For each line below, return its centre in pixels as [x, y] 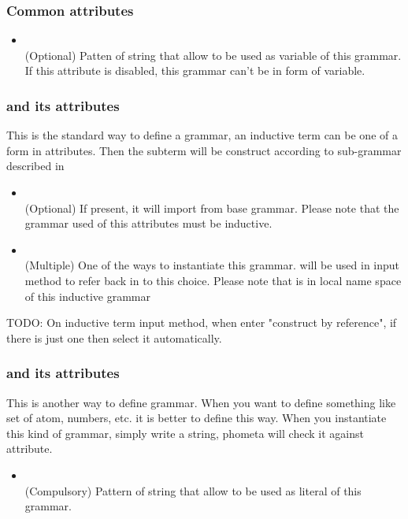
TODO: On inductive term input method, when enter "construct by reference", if [202, 323]
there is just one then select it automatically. [114, 337]
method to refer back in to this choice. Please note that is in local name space [213, 280]
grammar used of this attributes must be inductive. [148, 223]
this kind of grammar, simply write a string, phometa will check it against [185, 433]
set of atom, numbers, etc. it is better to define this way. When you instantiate [197, 418]
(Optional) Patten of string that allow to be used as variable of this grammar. [213, 55]
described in [35, 166]
